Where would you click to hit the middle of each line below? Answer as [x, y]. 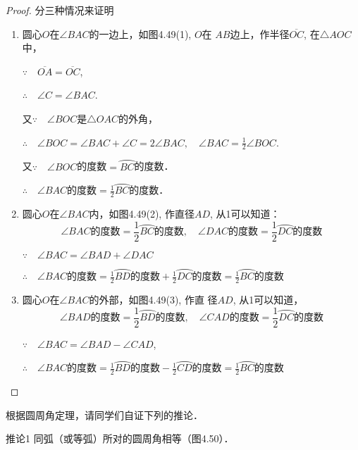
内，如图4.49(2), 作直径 [142, 214]
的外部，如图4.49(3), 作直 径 [153, 299]
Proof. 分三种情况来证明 [60, 10]
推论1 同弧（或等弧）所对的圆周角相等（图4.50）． [120, 438]
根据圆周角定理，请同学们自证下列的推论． [104, 414]
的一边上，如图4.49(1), [140, 33]
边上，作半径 [260, 33]
